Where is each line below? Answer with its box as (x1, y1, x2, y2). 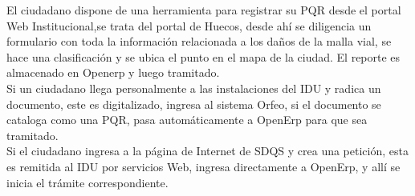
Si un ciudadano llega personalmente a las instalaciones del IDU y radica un (6, 79, 381, 96)
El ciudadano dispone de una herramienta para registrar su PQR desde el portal (6, 2, 401, 18)
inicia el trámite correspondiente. (6, 174, 169, 190)
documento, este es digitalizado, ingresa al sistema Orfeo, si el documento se (6, 95, 381, 112)
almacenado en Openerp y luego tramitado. (6, 64, 220, 81)
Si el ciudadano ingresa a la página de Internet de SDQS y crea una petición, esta (6, 142, 409, 159)
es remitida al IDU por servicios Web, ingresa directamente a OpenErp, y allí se (6, 158, 401, 174)
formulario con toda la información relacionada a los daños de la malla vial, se (6, 33, 392, 50)
